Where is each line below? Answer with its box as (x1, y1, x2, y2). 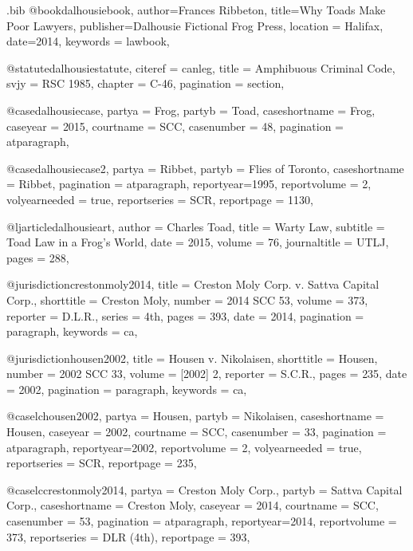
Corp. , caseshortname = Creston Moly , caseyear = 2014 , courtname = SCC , (6, 497, 379, 514)
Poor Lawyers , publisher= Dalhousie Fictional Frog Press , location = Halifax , (6, 17, 383, 33)
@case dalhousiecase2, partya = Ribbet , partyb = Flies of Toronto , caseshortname (6, 159, 404, 176)
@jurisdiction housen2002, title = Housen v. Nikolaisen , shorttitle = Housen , (6, 349, 378, 366)
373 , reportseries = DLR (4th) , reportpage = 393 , (6, 528, 250, 545)
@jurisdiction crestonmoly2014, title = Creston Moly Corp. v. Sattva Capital (6, 276, 380, 293)
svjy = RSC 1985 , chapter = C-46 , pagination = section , (6, 75, 285, 92)
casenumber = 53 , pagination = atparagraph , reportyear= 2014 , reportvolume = (6, 513, 397, 529)
